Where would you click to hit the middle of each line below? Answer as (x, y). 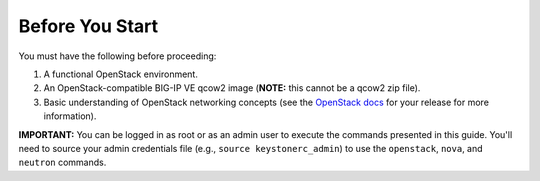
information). (70, 116)
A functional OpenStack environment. (121, 74)
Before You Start (88, 26)
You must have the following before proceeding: (117, 56)
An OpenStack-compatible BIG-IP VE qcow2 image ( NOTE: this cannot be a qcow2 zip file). (232, 88)
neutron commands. (62, 162)
